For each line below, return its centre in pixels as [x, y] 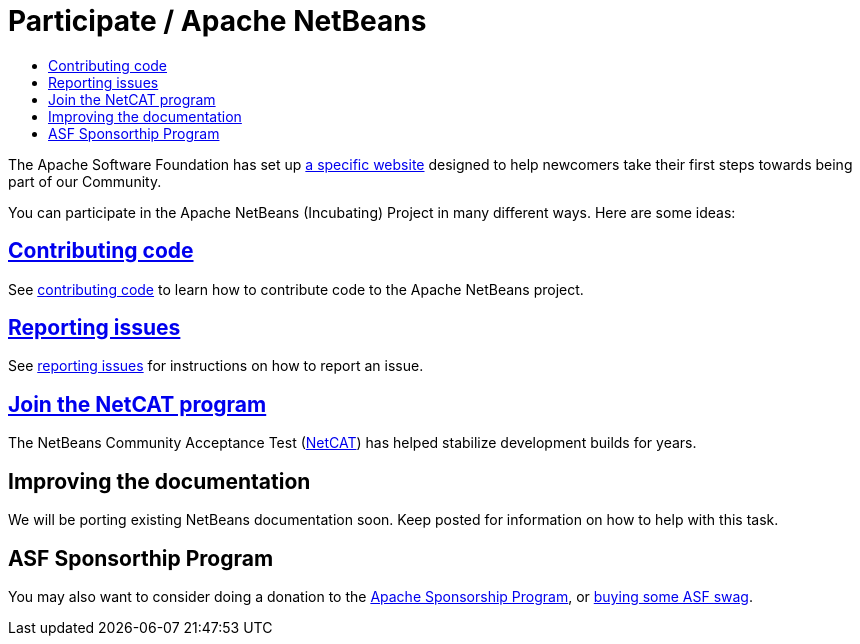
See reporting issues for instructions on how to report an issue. [216, 366]
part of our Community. [85, 181]
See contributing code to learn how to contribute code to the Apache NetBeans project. [296, 289]
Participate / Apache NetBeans [217, 21]
